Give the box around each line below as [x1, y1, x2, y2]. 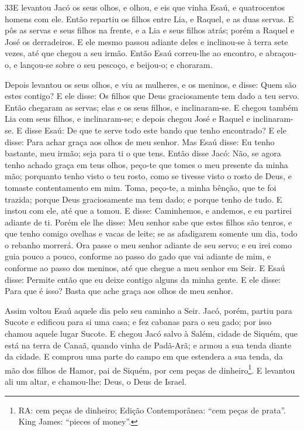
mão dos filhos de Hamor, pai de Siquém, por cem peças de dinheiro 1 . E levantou [5, 362, 295, 376]
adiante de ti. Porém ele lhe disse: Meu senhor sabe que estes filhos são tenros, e [5, 215, 292, 228]
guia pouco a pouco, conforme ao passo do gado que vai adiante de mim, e [5, 250, 271, 262]
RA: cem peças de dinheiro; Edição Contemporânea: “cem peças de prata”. [18, 403, 286, 416]
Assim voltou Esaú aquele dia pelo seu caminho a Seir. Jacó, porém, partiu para [5, 304, 292, 316]
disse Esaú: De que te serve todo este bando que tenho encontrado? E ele [25, 124, 286, 136]
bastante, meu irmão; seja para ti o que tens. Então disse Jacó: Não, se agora [5, 147, 281, 159]
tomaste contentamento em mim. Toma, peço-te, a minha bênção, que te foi [5, 181, 277, 193]
